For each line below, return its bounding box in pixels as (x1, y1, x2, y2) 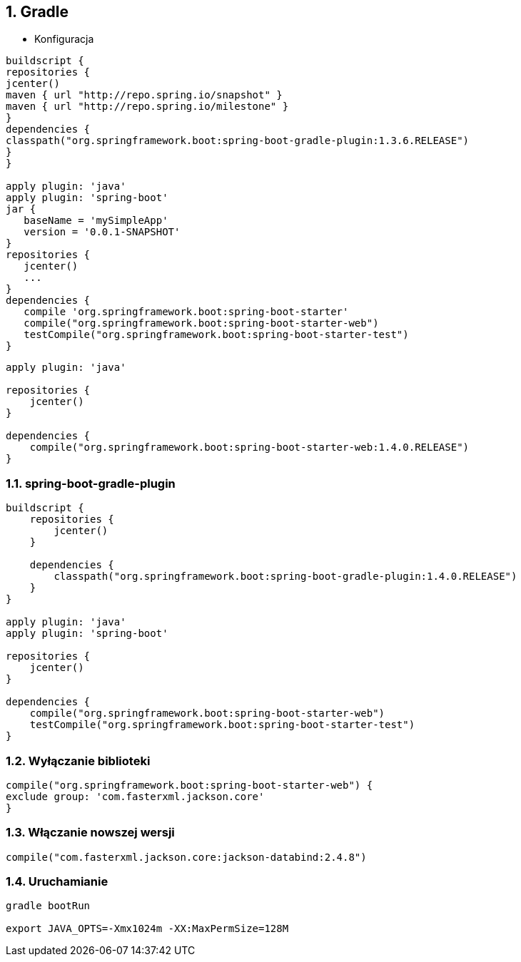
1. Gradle (6, 3, 69, 21)
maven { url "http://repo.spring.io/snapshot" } (6, 89, 283, 101)
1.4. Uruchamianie (6, 874, 108, 889)
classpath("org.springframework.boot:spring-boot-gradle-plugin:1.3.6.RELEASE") (6, 135, 470, 147)
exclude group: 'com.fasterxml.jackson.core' (6, 790, 265, 802)
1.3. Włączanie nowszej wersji (6, 825, 175, 840)
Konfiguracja (34, 33, 94, 46)
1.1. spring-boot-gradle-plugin (6, 476, 176, 491)
